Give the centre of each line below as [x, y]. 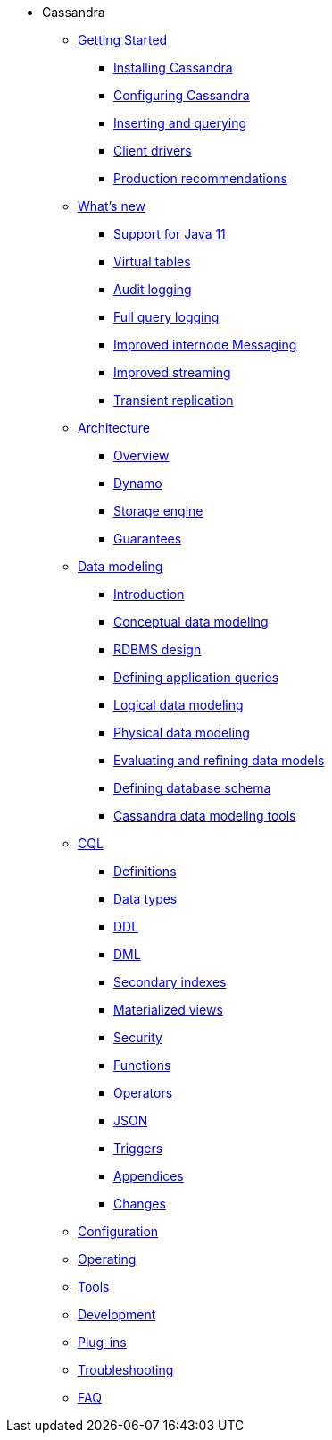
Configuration [118, 1231]
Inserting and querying [180, 123]
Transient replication [174, 400]
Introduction [149, 594]
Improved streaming [172, 372]
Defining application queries [196, 677]
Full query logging [166, 317]
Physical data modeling [182, 733]
